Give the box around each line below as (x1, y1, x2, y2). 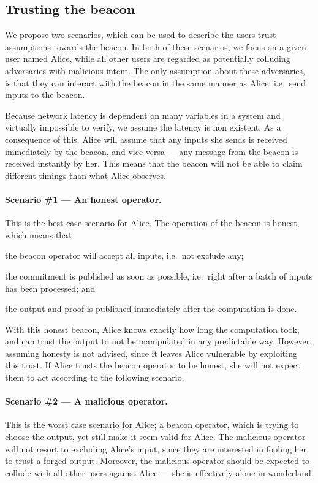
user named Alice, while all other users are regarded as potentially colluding (5, 52, 290, 65)
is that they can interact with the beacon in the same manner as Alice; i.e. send (5, 76, 306, 89)
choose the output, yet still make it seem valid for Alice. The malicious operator (5, 430, 306, 443)
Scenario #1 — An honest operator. (5, 192, 162, 205)
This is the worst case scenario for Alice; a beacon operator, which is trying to (5, 418, 299, 431)
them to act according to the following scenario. (5, 371, 184, 384)
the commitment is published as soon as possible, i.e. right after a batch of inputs (5, 269, 312, 282)
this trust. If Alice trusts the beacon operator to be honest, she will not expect (5, 359, 301, 371)
